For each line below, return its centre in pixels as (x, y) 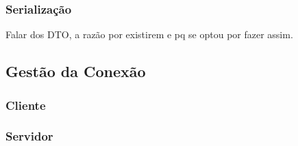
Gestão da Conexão (76, 71)
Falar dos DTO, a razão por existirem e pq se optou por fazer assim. (149, 34)
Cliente (26, 105)
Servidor (29, 136)
